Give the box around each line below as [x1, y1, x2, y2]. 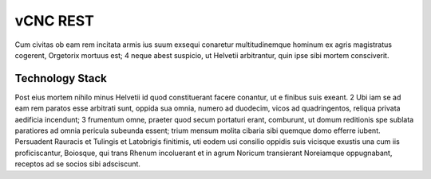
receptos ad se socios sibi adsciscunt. [14, 159, 141, 169]
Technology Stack [14, 72, 107, 85]
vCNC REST [14, 12, 95, 29]
